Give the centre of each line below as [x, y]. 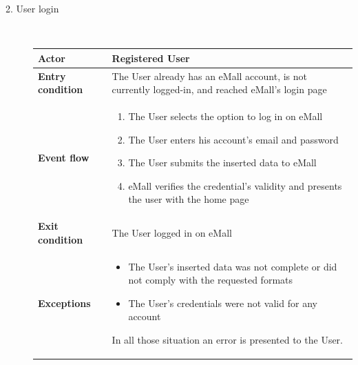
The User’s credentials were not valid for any [223, 303]
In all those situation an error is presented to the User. [227, 339]
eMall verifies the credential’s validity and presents [235, 185]
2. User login [32, 8]
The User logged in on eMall [172, 232]
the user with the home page [189, 199]
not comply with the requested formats [211, 280]
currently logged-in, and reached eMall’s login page [219, 89]
